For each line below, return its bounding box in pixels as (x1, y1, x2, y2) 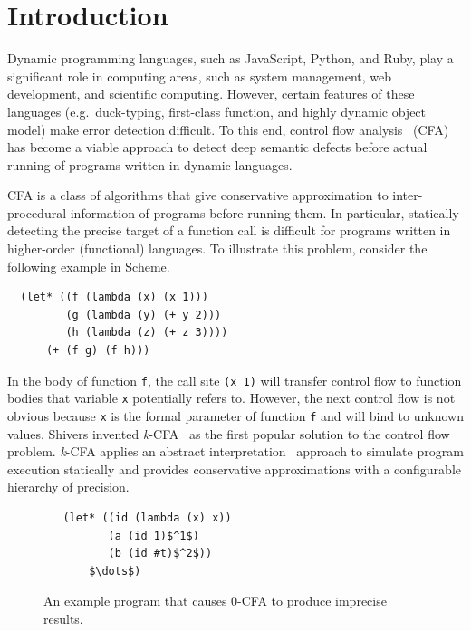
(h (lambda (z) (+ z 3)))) (65, 326, 228, 339)
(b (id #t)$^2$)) (108, 547, 213, 560)
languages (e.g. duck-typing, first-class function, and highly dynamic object (7, 101, 427, 120)
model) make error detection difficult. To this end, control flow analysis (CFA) (7, 120, 449, 139)
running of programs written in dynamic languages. (7, 155, 293, 174)
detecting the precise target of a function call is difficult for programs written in (7, 221, 451, 240)
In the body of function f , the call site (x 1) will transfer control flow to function (7, 370, 462, 389)
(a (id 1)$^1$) (108, 529, 199, 542)
